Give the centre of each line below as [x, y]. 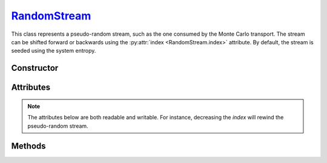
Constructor [35, 68]
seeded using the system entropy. [54, 51]
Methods [28, 146]
